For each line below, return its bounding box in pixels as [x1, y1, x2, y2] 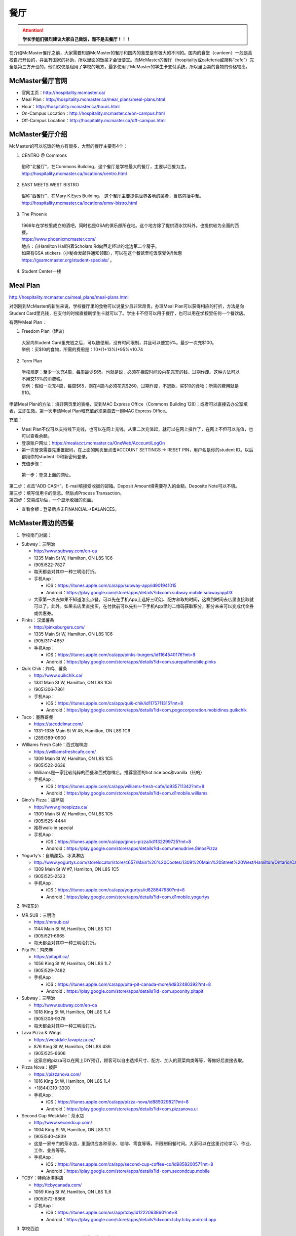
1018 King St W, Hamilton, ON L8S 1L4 [34, 1009, 111, 1015]
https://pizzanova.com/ [34, 1071, 81, 1077]
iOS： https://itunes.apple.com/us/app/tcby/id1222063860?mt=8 [46, 1209, 178, 1216]
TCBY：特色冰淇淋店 [21, 1175, 64, 1181]
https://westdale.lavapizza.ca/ [34, 1036, 95, 1043]
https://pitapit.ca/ [34, 953, 69, 959]
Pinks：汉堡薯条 [21, 617, 54, 623]
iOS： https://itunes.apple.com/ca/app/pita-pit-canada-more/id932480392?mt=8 [46, 981, 211, 987]
